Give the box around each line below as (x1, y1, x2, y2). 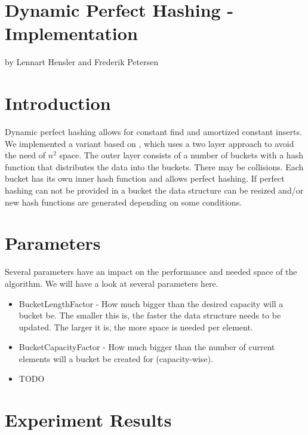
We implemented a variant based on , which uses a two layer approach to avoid (5, 137, 294, 149)
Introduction (5, 91, 111, 115)
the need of (5, 149, 46, 161)
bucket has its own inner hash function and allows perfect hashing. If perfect (5, 172, 285, 185)
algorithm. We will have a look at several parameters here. (5, 277, 218, 289)
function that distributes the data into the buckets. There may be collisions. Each (5, 160, 304, 173)
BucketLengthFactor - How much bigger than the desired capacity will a (19, 297, 284, 310)
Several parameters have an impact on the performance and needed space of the (5, 265, 297, 278)
